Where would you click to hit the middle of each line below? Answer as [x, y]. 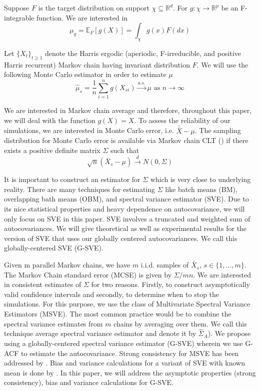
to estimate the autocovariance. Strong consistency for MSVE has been [130, 353]
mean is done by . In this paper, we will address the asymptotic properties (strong [130, 372]
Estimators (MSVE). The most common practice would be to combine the [118, 314]
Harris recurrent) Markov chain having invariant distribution [97, 64]
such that [125, 150]
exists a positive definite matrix [52, 150]
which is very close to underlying [200, 179]
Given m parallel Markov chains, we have [67, 265]
